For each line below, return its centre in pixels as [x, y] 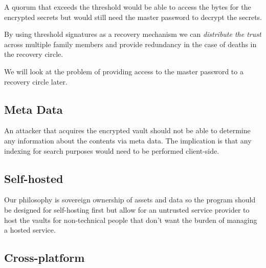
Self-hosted [34, 178]
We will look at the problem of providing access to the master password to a [124, 71]
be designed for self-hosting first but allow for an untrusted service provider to [127, 209]
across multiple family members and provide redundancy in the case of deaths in [130, 44]
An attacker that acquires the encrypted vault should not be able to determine [127, 130]
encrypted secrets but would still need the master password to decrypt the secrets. [133, 17]
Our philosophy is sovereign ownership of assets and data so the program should [130, 200]
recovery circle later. [36, 81]
